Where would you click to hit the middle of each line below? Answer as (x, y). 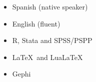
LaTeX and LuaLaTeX (47, 57)
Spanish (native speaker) (50, 6)
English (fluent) (36, 23)
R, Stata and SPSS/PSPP (52, 40)
